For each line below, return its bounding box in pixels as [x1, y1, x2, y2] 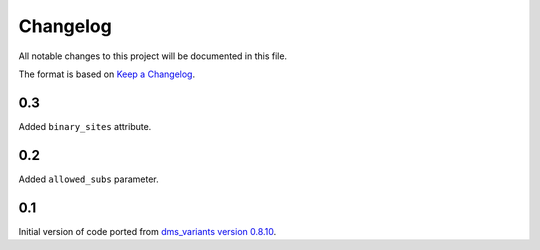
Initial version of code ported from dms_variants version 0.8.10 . [18, 225, 277, 237]
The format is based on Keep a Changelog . [18, 68, 195, 80]
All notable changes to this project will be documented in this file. [18, 50, 288, 62]
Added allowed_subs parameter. [18, 173, 159, 185]
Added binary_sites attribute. [18, 120, 152, 132]
